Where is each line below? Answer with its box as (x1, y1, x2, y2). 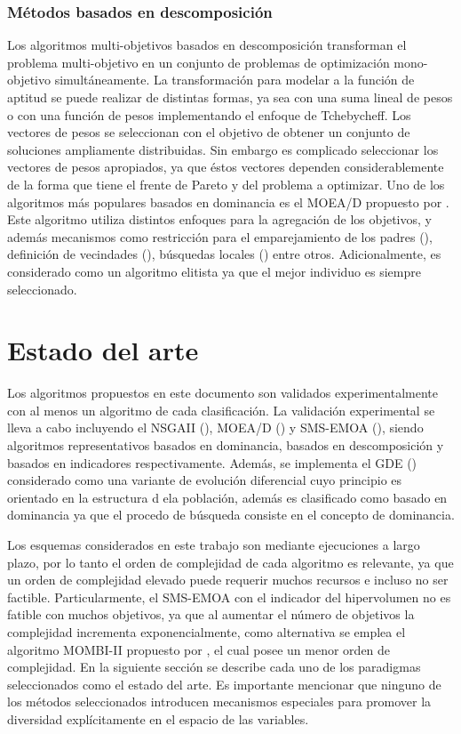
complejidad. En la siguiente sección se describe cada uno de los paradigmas (7, 657, 421, 676)
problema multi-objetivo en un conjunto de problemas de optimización (7, 52, 390, 71)
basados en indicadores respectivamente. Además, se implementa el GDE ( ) (7, 453, 417, 472)
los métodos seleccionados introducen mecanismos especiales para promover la (7, 692, 432, 711)
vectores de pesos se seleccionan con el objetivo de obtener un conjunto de (7, 123, 410, 141)
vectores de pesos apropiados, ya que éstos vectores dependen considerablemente (7, 157, 444, 176)
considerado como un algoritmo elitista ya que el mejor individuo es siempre (7, 262, 421, 280)
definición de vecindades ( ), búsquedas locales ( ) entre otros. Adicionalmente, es (7, 245, 441, 263)
